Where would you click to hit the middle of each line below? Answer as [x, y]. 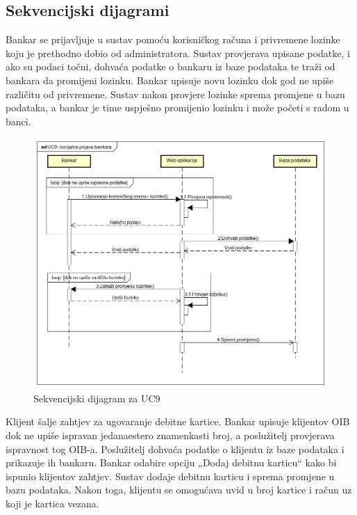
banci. [18, 121]
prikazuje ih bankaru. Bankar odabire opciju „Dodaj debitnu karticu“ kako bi [171, 462]
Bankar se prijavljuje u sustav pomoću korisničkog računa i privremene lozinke [173, 39]
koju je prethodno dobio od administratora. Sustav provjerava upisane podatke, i [178, 53]
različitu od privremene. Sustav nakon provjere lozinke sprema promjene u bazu [175, 94]
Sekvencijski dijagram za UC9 [97, 398]
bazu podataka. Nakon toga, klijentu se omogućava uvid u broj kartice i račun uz [179, 490]
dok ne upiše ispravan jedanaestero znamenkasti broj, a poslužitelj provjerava [170, 435]
